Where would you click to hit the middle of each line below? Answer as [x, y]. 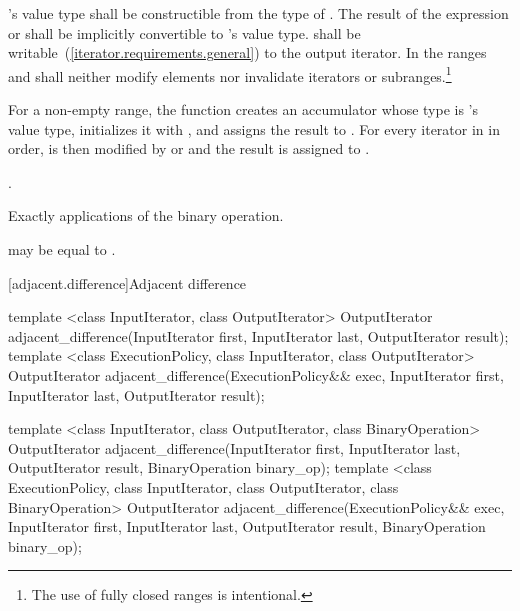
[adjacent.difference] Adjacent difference [127, 282]
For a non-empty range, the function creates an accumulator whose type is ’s [243, 109]
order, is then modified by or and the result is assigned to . [189, 148]
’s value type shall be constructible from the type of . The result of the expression [258, 13]
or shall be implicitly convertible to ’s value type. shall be [184, 32]
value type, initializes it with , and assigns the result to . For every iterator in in [254, 128]
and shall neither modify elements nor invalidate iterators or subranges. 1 [230, 74]
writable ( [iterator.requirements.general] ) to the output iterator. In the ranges [247, 52]
